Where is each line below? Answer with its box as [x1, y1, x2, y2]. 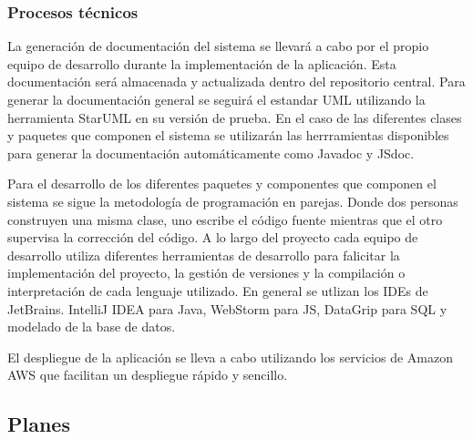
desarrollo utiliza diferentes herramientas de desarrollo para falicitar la [7, 245, 400, 264]
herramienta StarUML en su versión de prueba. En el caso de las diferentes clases [7, 107, 462, 127]
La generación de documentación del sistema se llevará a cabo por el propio [7, 36, 429, 56]
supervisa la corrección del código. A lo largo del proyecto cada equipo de [7, 228, 418, 247]
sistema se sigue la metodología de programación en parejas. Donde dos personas [7, 191, 458, 210]
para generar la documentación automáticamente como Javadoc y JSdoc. [7, 143, 415, 162]
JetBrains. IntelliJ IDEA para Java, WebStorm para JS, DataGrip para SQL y [7, 299, 447, 318]
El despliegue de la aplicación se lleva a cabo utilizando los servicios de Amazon [7, 347, 454, 366]
